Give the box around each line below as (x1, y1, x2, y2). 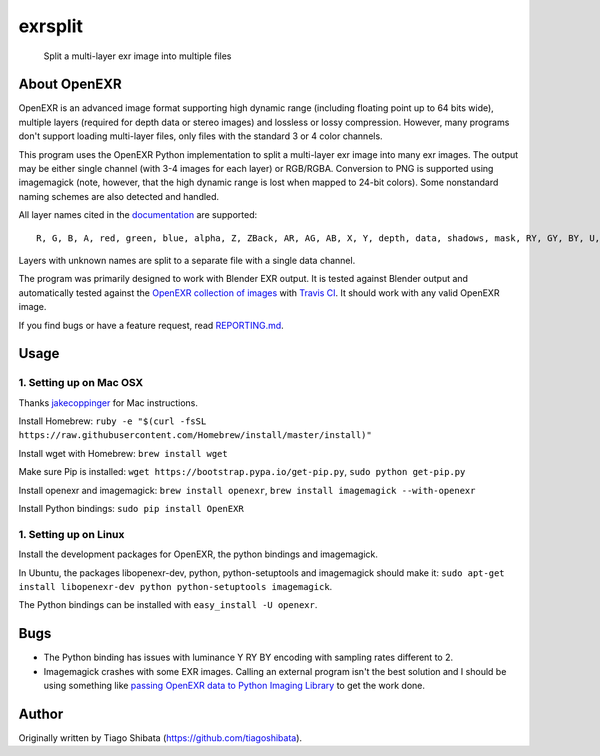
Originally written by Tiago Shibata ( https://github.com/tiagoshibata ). (18, 731, 303, 744)
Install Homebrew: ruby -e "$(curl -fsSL (18, 415, 207, 427)
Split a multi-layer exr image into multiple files (43, 50, 232, 62)
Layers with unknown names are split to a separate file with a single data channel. (18, 254, 356, 266)
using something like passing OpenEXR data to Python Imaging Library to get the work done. (43, 680, 425, 692)
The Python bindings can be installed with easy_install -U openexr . (18, 599, 318, 611)
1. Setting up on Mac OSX (18, 376, 144, 390)
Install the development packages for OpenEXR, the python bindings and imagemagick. (18, 548, 379, 560)
